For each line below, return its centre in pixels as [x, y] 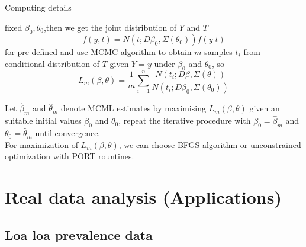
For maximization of [41, 144]
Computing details [38, 7]
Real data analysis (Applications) [143, 197]
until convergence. [68, 133]
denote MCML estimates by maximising [133, 108]
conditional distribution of [52, 63]
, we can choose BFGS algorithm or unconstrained [210, 144]
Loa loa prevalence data [79, 234]
